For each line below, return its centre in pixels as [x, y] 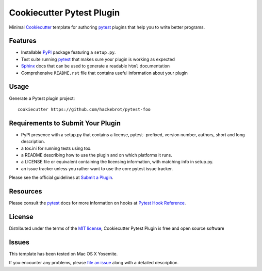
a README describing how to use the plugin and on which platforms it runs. [97, 155]
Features [23, 41]
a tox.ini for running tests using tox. [56, 148]
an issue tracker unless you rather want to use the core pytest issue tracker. [97, 168]
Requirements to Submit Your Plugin [65, 123]
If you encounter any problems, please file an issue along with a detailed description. [94, 263]
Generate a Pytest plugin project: [42, 98]
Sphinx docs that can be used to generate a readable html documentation [95, 66]
